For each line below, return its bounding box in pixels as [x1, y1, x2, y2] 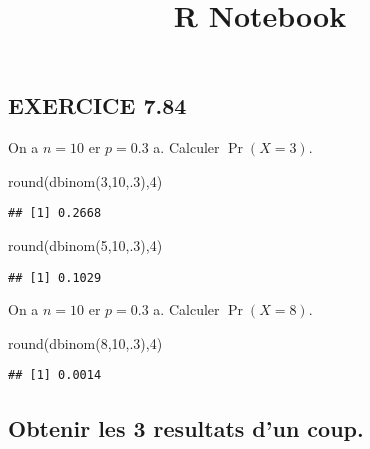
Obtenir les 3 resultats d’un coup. [8, 412, 364, 443]
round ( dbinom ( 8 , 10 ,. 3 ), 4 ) [8, 332, 163, 353]
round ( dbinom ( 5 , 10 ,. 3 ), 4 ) [8, 235, 163, 256]
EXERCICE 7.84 [8, 90, 187, 121]
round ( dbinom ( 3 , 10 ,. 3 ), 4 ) [8, 170, 163, 191]
